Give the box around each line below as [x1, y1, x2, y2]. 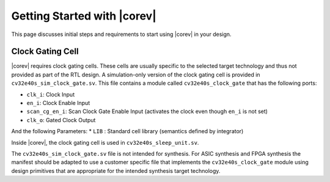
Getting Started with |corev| [11, 9, 157, 23]
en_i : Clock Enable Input [26, 100, 90, 107]
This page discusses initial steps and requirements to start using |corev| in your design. [11, 31, 232, 38]
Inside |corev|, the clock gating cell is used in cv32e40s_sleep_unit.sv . [11, 139, 199, 146]
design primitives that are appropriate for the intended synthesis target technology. [11, 167, 221, 174]
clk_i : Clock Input [26, 90, 75, 98]
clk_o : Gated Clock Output [26, 116, 96, 123]
